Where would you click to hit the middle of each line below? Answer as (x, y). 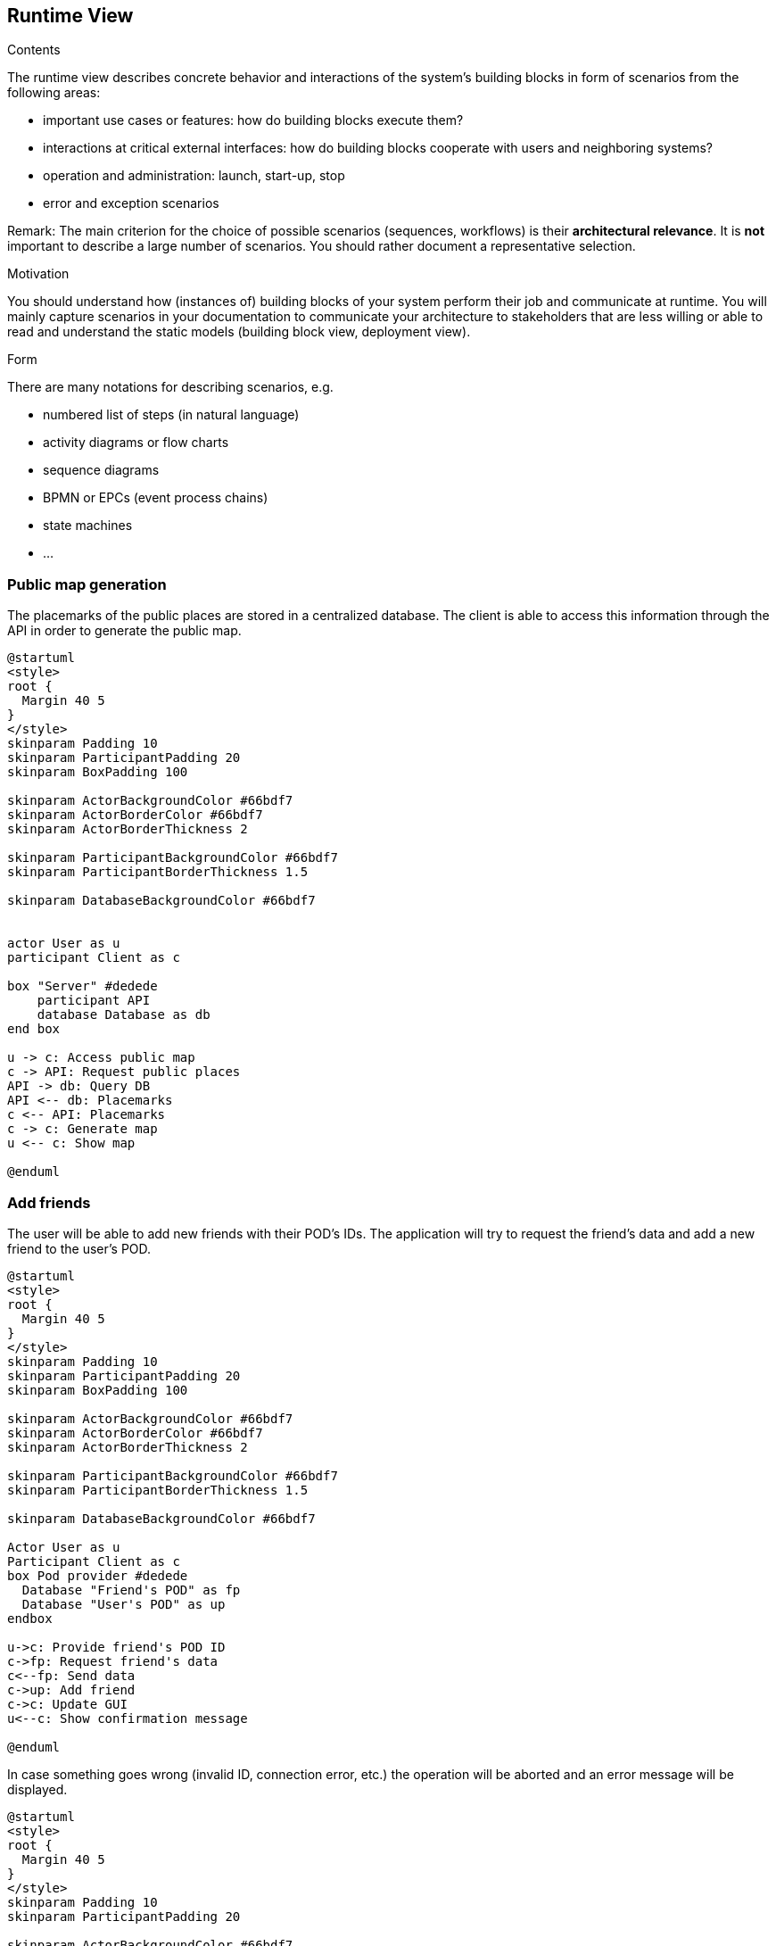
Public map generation (87, 584)
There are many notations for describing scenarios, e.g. (170, 387)
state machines (88, 526)
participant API (94, 1001)
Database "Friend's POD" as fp (131, 1590)
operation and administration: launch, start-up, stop (194, 176)
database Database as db (124, 1015)
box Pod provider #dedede (98, 1575)
